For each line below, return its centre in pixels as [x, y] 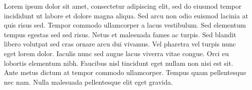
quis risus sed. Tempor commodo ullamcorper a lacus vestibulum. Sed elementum [125, 25]
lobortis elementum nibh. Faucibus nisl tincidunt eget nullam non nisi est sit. [119, 63]
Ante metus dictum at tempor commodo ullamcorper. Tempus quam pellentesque [125, 72]
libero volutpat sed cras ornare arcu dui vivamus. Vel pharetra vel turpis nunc [120, 44]
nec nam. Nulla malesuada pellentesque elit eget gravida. [88, 82]
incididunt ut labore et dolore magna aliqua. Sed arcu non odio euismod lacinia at [126, 15]
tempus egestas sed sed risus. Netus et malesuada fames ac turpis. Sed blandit [120, 34]
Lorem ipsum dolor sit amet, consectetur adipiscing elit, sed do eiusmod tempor [123, 6]
